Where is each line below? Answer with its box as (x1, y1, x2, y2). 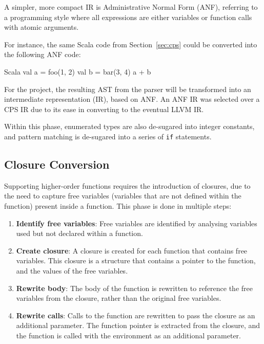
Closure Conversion (4, 156, 110, 172)
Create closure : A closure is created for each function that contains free (16, 245, 248, 256)
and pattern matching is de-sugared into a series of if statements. (4, 131, 212, 141)
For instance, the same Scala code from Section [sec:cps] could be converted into (4, 39, 257, 49)
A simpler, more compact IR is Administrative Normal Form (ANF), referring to (4, 2, 258, 12)
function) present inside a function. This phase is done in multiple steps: (4, 200, 232, 211)
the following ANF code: (4, 49, 81, 60)
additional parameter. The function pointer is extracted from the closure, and (16, 320, 260, 331)
